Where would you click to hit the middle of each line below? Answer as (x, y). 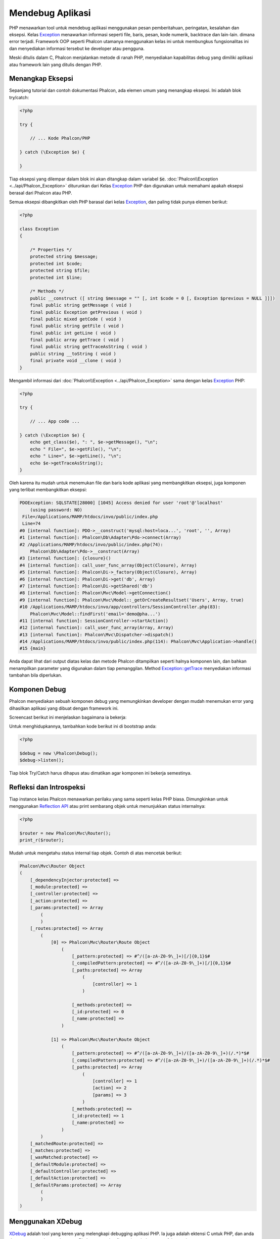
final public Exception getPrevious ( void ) (86, 312)
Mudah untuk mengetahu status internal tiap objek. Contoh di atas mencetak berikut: (95, 853)
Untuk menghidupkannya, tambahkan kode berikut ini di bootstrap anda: (83, 727)
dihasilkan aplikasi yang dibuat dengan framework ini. (64, 708)
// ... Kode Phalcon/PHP (60, 138)
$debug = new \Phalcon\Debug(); (59, 754)
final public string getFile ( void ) (77, 326)
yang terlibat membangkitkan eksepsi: (48, 490)
